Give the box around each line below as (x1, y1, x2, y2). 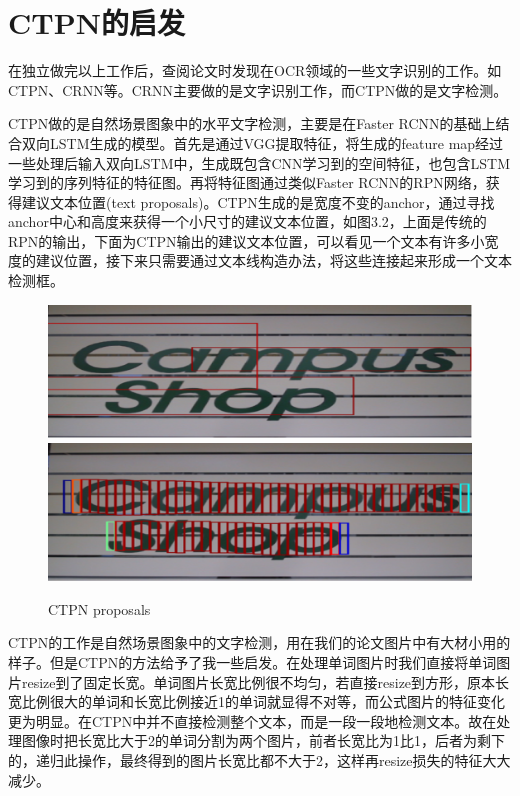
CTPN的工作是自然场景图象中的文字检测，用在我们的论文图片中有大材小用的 (8, 632, 511, 653)
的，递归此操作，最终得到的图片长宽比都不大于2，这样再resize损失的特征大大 (8, 750, 511, 771)
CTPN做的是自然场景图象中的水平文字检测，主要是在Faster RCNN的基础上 (8, 113, 496, 134)
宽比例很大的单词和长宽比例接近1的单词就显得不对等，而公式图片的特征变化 (8, 691, 505, 712)
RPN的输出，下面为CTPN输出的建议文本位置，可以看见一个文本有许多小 (8, 230, 485, 251)
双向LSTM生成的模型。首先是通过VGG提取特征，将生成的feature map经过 (21, 132, 504, 153)
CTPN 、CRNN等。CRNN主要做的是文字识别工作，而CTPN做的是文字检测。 (8, 79, 508, 100)
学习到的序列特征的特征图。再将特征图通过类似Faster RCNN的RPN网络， (8, 172, 486, 193)
